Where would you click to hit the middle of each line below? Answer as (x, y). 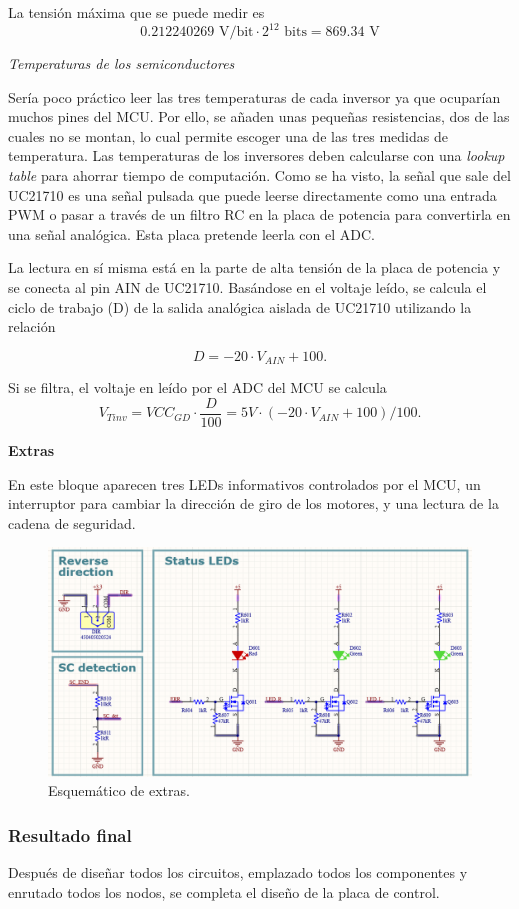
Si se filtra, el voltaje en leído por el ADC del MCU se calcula (197, 387)
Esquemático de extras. (119, 790)
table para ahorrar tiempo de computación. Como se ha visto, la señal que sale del (259, 175)
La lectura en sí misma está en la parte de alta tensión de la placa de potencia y (254, 267)
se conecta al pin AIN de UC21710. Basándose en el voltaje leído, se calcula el (247, 287)
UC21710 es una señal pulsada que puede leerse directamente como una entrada (252, 194)
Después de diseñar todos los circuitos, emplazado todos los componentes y (238, 872)
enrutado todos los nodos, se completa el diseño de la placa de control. (224, 891)
